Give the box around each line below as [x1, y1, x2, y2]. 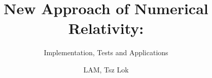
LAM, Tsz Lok [83, 64, 129, 74]
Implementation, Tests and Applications [44, 47, 168, 58]
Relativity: [68, 18, 144, 38]
